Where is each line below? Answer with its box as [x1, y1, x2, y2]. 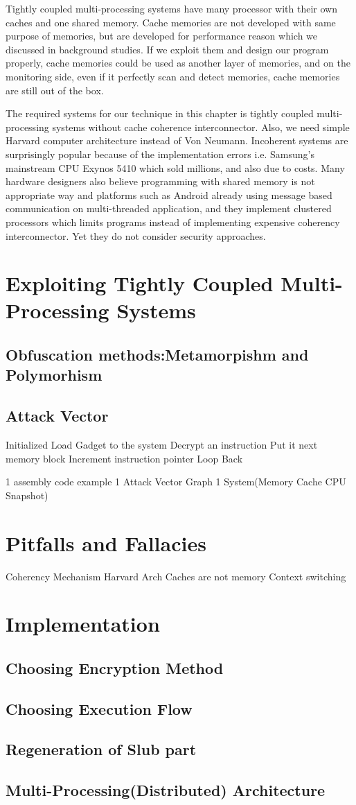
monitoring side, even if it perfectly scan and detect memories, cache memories [6, 69, 340, 83]
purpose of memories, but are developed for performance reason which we [6, 28, 318, 43]
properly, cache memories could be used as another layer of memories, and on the [6, 55, 350, 70]
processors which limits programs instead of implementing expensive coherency [6, 214, 340, 229]
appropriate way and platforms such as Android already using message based [6, 187, 332, 202]
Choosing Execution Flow [6, 698, 193, 719]
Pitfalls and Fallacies [6, 528, 206, 557]
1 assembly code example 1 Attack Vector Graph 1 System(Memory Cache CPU [6, 474, 346, 489]
